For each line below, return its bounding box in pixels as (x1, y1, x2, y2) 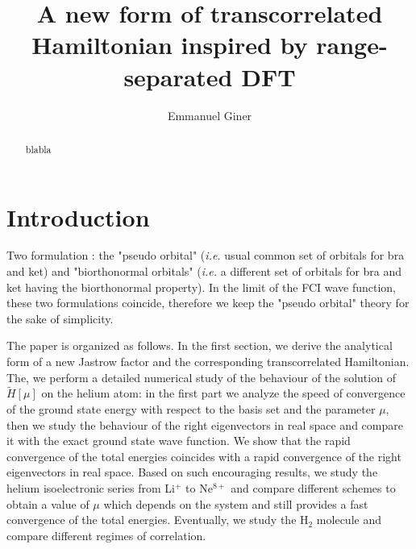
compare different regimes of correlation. (6, 526, 206, 543)
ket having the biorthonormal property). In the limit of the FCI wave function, (6, 278, 396, 295)
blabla (25, 142, 52, 156)
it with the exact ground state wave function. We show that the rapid (6, 432, 351, 449)
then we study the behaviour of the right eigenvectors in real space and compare (6, 416, 403, 433)
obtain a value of (6, 495, 89, 512)
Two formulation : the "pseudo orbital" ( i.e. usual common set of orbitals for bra (6, 247, 405, 264)
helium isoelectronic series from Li (6, 480, 175, 497)
